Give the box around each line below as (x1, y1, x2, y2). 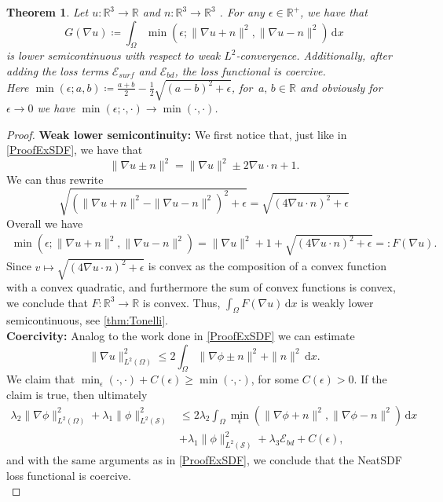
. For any (219, 4, 265, 20)
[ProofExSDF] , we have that (6, 141, 143, 158)
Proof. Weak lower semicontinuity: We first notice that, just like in (6, 126, 347, 142)
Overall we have (6, 214, 83, 231)
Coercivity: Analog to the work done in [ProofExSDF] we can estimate (6, 327, 355, 343)
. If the (353, 371, 387, 387)
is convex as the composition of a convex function (148, 258, 387, 274)
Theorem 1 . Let (6, 4, 89, 20)
